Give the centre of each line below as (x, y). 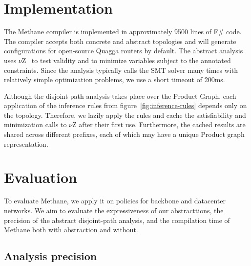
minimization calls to (35, 124)
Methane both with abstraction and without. (71, 230)
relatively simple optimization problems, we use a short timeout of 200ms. (115, 79)
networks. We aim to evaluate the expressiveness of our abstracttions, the (114, 210)
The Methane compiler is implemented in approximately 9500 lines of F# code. (123, 32)
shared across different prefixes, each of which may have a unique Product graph (124, 134)
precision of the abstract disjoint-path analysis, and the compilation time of (117, 220)
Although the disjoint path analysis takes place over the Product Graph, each (120, 96)
